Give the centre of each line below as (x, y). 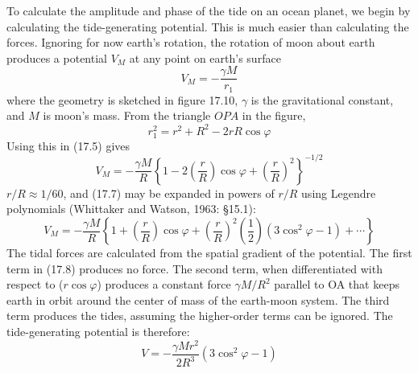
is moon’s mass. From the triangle (127, 115)
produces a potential (57, 57)
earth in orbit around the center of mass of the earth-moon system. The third (198, 299)
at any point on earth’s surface (205, 57)
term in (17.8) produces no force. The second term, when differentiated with (195, 268)
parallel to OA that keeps (337, 284)
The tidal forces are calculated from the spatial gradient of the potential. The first (209, 253)
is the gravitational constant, (322, 99)
